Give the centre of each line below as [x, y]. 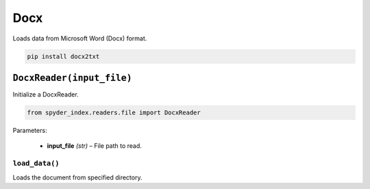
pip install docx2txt [63, 56]
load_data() [36, 163]
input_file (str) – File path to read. [94, 146]
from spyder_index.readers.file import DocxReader [114, 113]
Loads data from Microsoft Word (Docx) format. [80, 38]
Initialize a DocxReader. [46, 94]
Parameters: [30, 130]
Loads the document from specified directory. [77, 177]
